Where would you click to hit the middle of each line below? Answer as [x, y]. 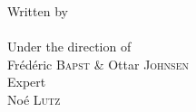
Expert [27, 82]
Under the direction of [69, 47]
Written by [38, 11]
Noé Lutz [34, 99]
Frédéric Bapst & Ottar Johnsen [98, 64]
